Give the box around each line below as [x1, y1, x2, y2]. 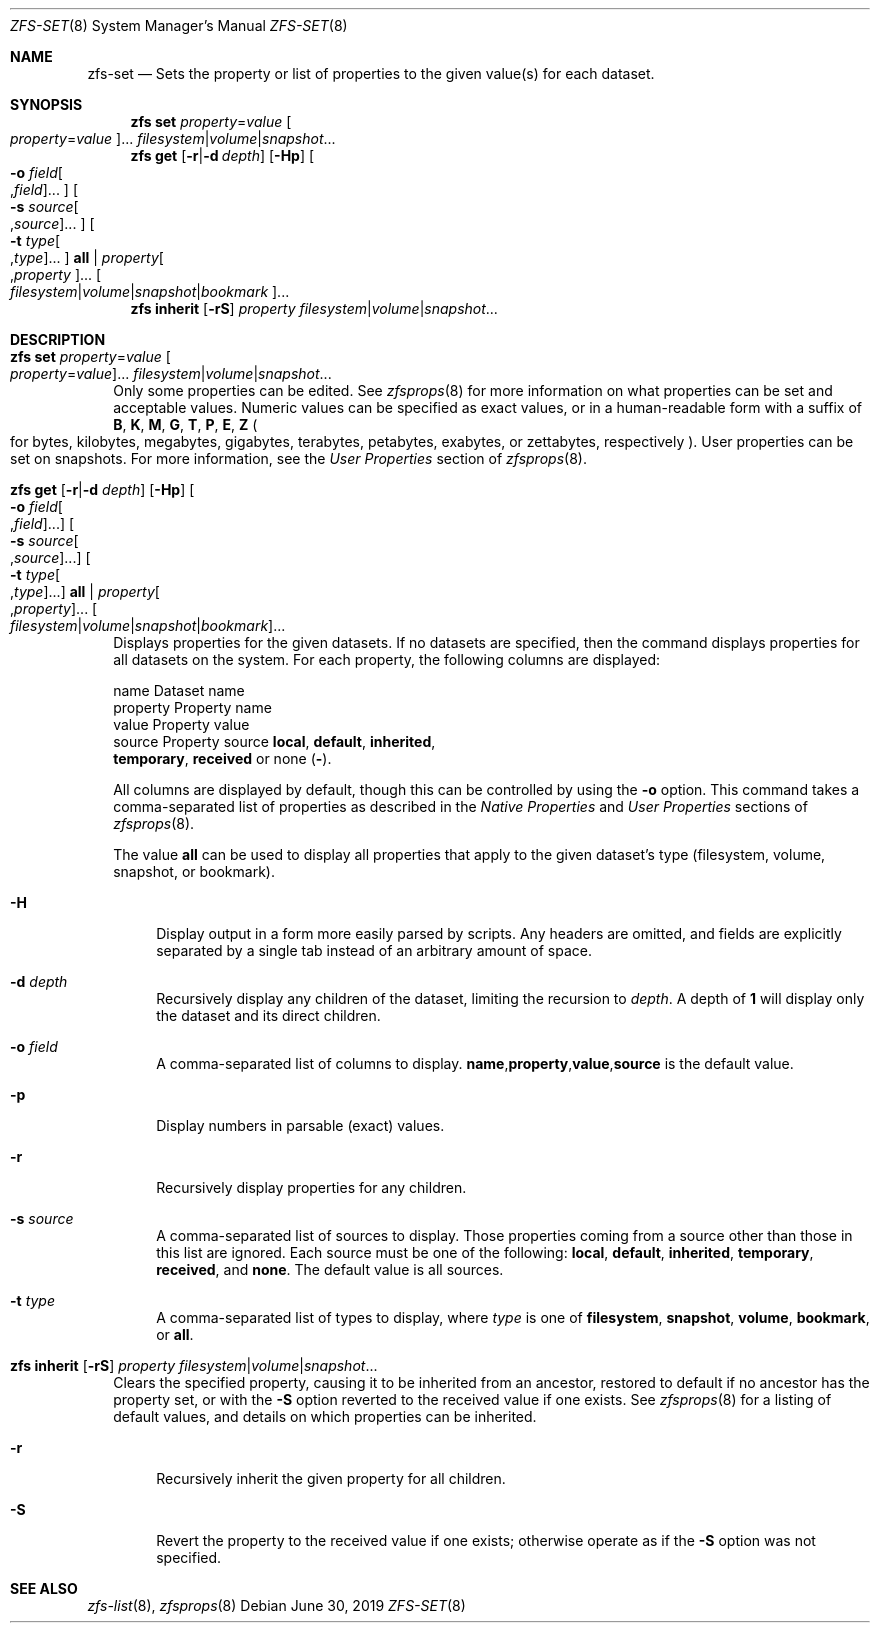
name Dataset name [113, 682, 245, 699]
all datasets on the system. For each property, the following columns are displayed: [113, 651, 661, 668]
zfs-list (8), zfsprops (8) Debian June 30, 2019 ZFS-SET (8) [87, 1597, 466, 1614]
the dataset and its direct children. [156, 1007, 381, 1024]
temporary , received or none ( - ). [113, 750, 332, 767]
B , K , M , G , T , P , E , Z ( [113, 416, 258, 433]
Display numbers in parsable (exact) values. [156, 1117, 445, 1134]
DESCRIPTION [10, 331, 106, 348]
